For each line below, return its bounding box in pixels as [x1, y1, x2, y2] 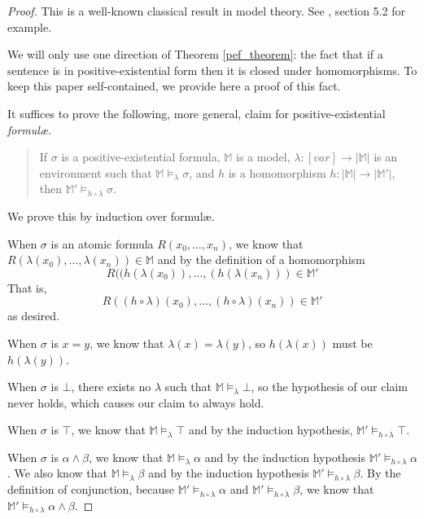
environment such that [39, 164, 152, 181]
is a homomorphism [228, 164, 326, 181]
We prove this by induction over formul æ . [7, 207, 215, 224]
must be [332, 334, 373, 351]
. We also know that [7, 464, 107, 482]
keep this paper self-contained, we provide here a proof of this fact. [7, 77, 341, 95]
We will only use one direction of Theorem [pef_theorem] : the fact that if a [7, 46, 383, 63]
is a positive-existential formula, [61, 148, 221, 165]
